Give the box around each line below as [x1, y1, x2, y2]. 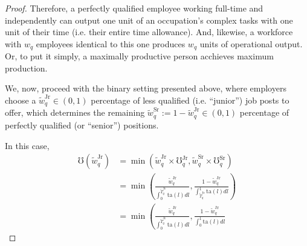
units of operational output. [199, 37, 303, 50]
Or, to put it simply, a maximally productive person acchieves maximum [5, 50, 274, 62]
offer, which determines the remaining [5, 106, 145, 119]
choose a [5, 94, 36, 107]
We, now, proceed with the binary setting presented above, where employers [5, 82, 286, 95]
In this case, [5, 139, 50, 151]
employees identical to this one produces [36, 37, 186, 50]
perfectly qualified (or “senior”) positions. [5, 118, 159, 131]
